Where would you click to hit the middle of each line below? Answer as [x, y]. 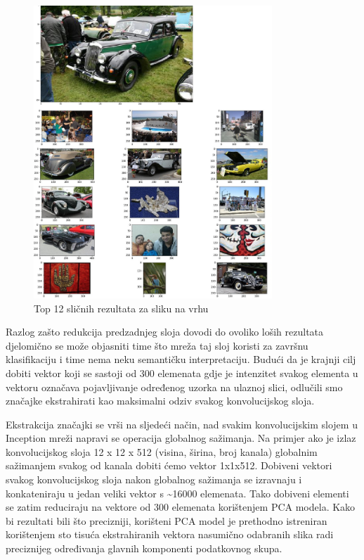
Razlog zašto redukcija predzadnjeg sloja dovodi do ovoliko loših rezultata [165, 332]
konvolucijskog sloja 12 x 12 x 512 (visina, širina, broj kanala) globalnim [162, 451]
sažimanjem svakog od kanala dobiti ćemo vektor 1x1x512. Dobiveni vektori [169, 465]
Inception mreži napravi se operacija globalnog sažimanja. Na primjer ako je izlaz [181, 438]
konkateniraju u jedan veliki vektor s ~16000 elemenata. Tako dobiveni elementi [177, 493]
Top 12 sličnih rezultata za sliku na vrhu [121, 308]
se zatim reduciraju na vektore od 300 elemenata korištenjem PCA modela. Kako [181, 507]
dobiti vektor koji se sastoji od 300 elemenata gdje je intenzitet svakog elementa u [182, 373]
